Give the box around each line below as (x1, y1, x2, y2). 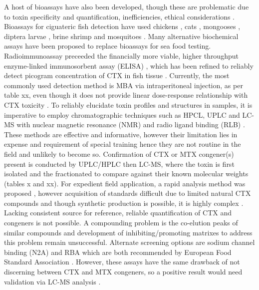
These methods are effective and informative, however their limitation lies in (4, 129, 238, 139)
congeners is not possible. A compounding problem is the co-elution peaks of (4, 217, 238, 228)
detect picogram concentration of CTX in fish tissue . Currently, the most (4, 70, 230, 81)
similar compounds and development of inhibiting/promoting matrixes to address (4, 227, 253, 237)
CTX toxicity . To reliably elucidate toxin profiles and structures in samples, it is (4, 99, 253, 110)
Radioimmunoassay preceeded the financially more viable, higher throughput (4, 50, 239, 61)
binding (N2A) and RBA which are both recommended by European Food (4, 246, 232, 257)
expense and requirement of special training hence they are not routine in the (4, 139, 241, 149)
